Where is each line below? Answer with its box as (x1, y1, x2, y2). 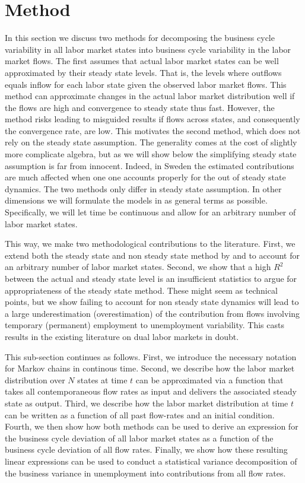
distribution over (5, 373, 65, 386)
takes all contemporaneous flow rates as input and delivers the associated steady (5, 385, 297, 398)
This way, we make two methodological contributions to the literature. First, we (5, 237, 296, 250)
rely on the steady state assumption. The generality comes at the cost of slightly (5, 136, 297, 148)
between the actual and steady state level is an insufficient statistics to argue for (5, 272, 297, 284)
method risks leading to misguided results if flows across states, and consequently (5, 113, 300, 125)
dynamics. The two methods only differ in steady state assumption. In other (5, 182, 282, 195)
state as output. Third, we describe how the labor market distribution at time (5, 396, 288, 409)
